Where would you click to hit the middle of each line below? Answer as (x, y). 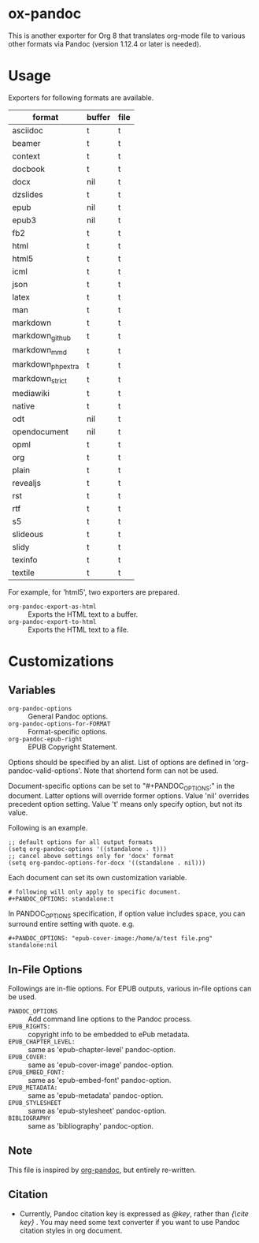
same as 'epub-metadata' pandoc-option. (96, 1096)
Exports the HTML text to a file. (78, 629)
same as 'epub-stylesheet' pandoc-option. (97, 1111)
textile (24, 573)
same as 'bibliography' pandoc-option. (91, 1126)
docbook (29, 169)
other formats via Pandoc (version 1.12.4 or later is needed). (105, 43)
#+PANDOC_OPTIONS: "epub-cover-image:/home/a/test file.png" (111, 939)
